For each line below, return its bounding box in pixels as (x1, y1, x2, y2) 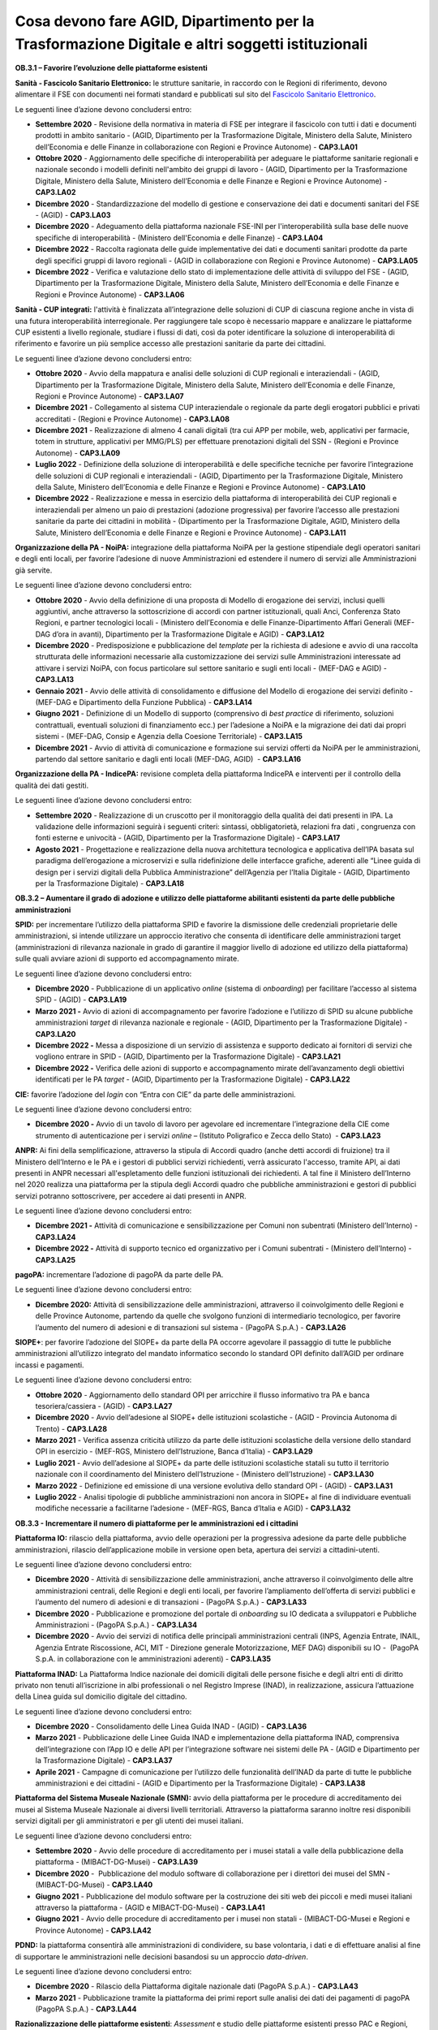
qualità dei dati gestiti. (15, 780, 89, 790)
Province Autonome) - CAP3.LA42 (35, 1925, 152, 1935)
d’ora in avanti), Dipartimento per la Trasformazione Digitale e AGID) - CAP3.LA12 (52, 629, 324, 639)
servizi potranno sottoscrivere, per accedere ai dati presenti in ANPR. (15, 1190, 247, 1201)
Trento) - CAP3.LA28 (35, 1423, 108, 1433)
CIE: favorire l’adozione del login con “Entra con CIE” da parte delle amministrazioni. (15, 1089, 296, 1099)
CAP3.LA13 (35, 675, 75, 685)
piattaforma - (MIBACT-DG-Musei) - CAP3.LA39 (35, 1857, 199, 1867)
